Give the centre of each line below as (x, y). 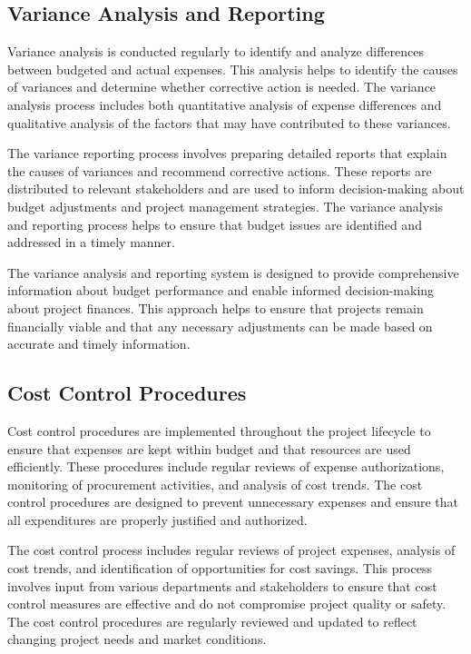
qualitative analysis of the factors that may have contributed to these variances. (229, 122)
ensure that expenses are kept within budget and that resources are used (209, 448)
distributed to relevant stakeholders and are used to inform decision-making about (236, 188)
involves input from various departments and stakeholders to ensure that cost (222, 585)
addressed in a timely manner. (91, 242)
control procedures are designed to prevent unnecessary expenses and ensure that (233, 502)
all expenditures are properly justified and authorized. (157, 519)
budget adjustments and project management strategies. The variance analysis (226, 206)
